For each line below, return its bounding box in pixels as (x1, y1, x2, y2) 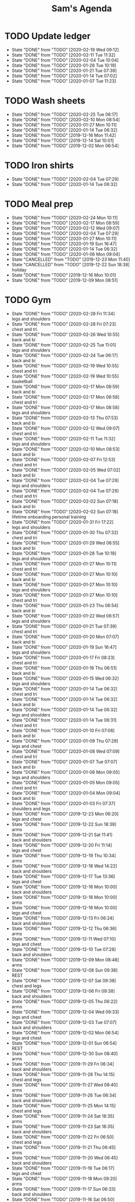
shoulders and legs (11, 805, 51, 812)
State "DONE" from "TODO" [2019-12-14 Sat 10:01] (11, 137, 114, 143)
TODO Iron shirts (4, 160, 74, 171)
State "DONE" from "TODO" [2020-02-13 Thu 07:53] (11, 415, 118, 421)
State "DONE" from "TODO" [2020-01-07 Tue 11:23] (11, 78, 116, 84)
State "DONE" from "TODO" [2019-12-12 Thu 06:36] (11, 925, 117, 931)
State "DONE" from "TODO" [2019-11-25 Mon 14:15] (11, 1102, 116, 1108)
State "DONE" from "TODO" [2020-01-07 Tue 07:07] (11, 759, 118, 765)
